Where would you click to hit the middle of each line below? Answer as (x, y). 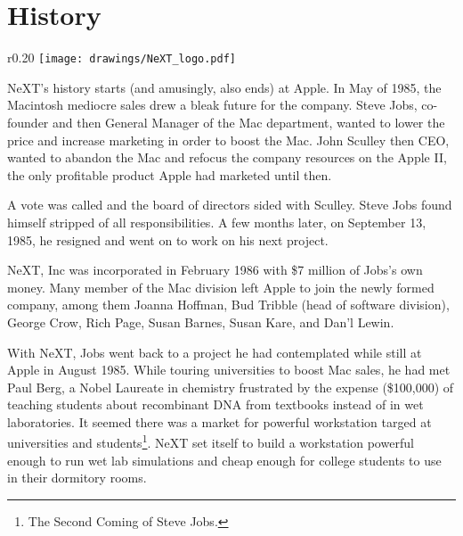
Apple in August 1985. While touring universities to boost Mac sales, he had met (229, 370)
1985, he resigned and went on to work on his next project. (168, 239)
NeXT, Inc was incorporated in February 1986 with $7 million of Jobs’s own (215, 270)
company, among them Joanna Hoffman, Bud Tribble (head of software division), (228, 305)
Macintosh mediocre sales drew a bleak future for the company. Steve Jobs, (212, 105)
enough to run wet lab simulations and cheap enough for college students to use (224, 460)
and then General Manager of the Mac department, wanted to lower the (249, 122)
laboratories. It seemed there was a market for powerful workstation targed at (219, 421)
